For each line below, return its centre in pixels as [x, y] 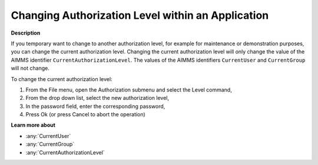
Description [26, 33]
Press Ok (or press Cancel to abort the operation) [85, 115]
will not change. [30, 68]
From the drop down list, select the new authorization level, [97, 98]
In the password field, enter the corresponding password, [95, 106]
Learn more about [33, 125]
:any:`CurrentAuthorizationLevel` [65, 152]
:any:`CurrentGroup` [50, 144]
